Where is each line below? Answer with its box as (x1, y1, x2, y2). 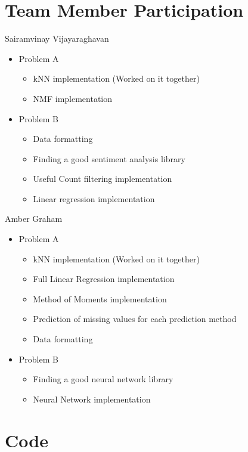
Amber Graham (5, 212, 63, 225)
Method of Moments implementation (33, 292, 167, 305)
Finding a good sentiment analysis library (33, 152, 185, 165)
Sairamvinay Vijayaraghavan (5, 32, 109, 45)
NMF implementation (33, 92, 113, 104)
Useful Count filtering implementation (33, 172, 172, 185)
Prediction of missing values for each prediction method (33, 312, 237, 325)
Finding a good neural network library (33, 373, 173, 385)
